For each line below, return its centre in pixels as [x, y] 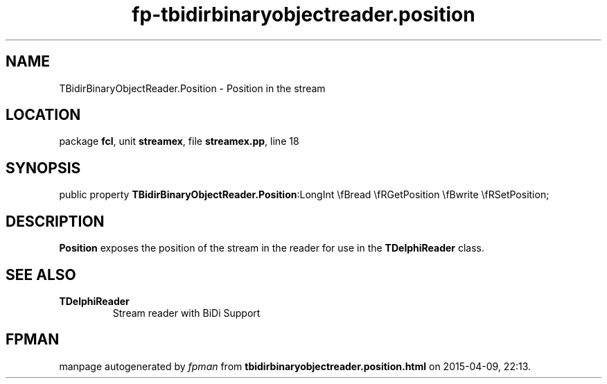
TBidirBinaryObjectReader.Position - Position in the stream [192, 88]
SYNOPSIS [43, 168]
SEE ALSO [41, 274]
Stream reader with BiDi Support [186, 313]
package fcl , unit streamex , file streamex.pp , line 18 [179, 141]
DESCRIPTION [55, 221]
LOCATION [43, 115]
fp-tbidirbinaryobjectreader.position [303, 15]
